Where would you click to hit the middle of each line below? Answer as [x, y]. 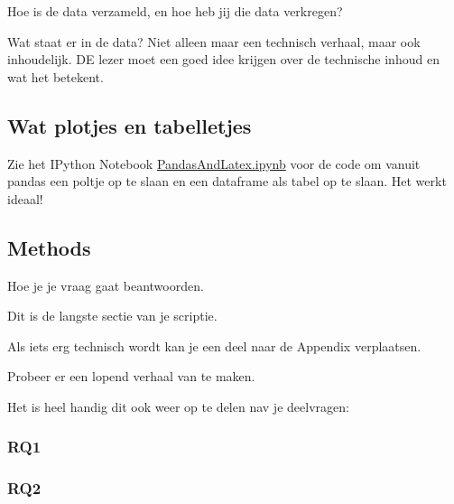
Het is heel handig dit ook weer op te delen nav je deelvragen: [178, 406]
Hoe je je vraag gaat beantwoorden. [106, 285]
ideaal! [25, 198]
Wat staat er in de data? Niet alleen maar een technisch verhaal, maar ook [214, 41]
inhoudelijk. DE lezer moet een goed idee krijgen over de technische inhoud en [223, 59]
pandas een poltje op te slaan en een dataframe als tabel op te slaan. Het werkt [227, 181]
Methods [49, 247]
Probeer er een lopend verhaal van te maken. [131, 376]
